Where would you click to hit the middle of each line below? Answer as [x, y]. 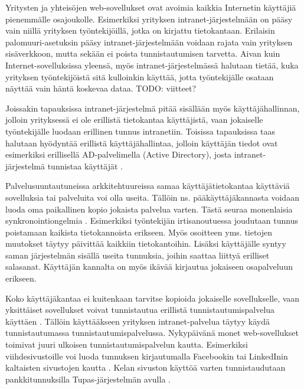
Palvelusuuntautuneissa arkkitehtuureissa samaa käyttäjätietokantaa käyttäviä [148, 186]
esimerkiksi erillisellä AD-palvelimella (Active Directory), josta [119, 154]
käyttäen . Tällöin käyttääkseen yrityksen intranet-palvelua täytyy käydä [138, 321]
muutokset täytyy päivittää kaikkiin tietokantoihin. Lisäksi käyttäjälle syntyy [146, 243]
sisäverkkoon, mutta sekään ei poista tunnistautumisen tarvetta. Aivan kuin [143, 53]
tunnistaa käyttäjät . [85, 166]
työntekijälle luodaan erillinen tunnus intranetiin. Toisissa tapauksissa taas [140, 131]
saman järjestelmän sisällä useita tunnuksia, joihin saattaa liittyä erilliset [138, 255]
